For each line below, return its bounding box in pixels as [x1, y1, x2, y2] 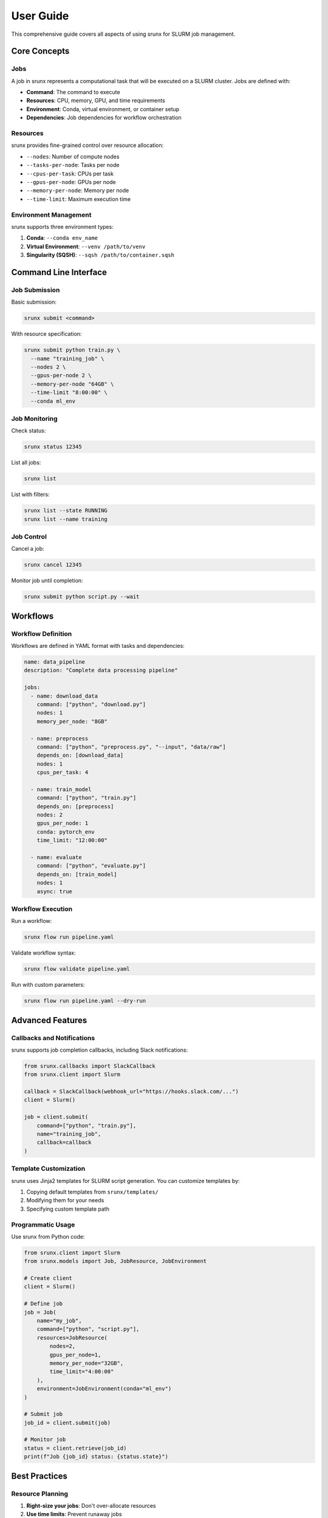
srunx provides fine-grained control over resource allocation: [11, 141, 164, 149]
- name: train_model [30, 786, 92, 792]
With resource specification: [11, 330, 82, 338]
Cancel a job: [11, 545, 45, 553]
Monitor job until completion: [11, 577, 83, 584]
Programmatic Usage [11, 1220, 75, 1229]
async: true [36, 888, 73, 895]
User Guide [11, 9, 69, 22]
